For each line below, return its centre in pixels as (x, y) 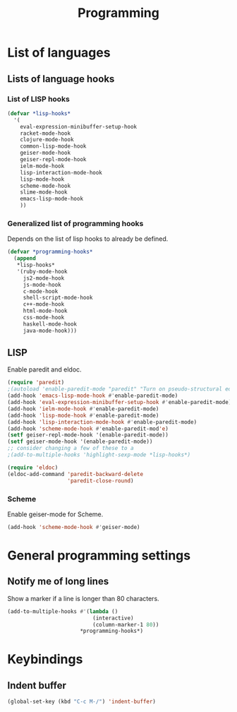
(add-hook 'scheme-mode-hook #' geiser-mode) (74, 527)
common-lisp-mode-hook (53, 146)
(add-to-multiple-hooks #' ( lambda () (63, 611)
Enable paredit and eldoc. (45, 369)
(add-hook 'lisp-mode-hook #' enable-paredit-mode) (83, 415)
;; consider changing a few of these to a (71, 449)
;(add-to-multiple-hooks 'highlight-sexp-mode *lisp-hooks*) (99, 455)
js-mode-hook (42, 285)
